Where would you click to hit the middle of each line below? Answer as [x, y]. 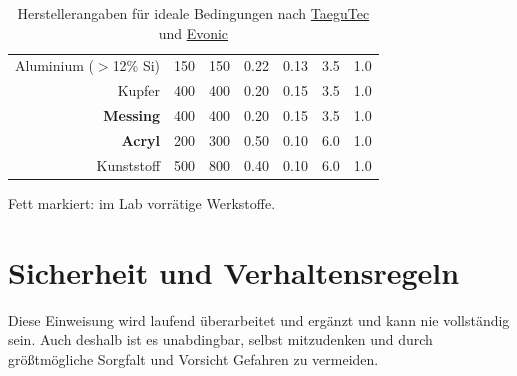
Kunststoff [128, 164]
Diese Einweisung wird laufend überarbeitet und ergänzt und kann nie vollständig [259, 319]
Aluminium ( [54, 65]
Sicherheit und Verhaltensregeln [234, 271]
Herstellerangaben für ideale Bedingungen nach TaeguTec [193, 13]
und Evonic [193, 32]
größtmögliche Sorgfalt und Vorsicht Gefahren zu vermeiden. [193, 358]
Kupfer [139, 90]
